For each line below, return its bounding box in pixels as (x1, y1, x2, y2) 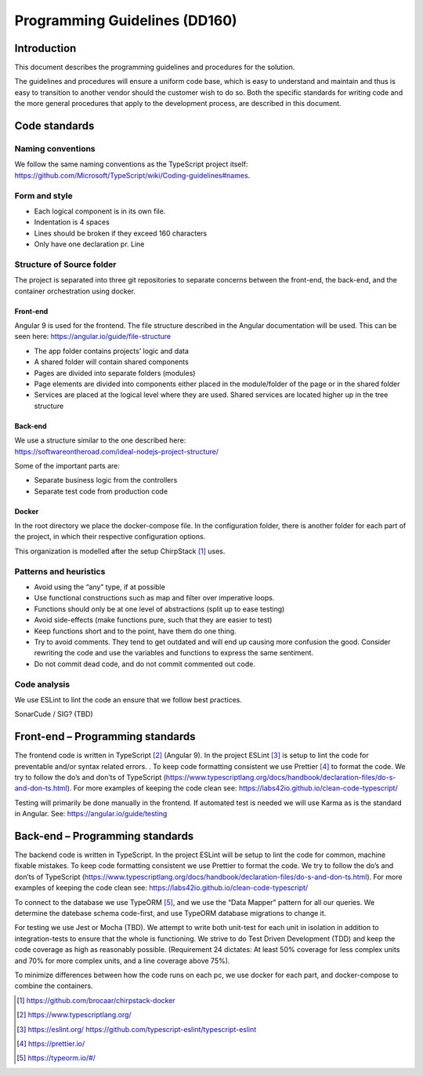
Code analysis (14, 679, 70, 690)
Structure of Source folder (14, 259, 117, 270)
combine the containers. (14, 981, 93, 990)
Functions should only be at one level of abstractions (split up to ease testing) (34, 604, 285, 614)
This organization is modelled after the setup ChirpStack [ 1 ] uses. (14, 546, 226, 556)
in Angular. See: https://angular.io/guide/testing (14, 809, 168, 819)
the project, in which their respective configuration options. (14, 532, 206, 542)
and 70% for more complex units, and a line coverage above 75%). (14, 956, 230, 965)
